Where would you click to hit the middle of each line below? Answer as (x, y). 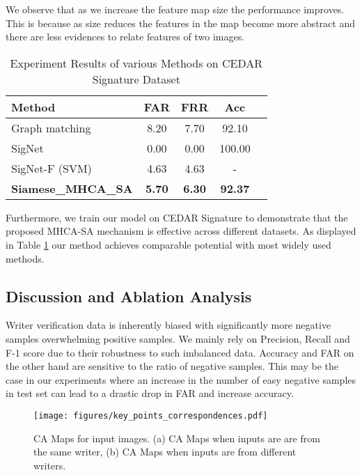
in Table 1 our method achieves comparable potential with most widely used (168, 244)
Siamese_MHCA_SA (72, 188)
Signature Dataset (136, 79)
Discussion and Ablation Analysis (129, 296)
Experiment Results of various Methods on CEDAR (136, 63)
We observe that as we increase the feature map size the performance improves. (175, 9)
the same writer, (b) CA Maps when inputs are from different (165, 452)
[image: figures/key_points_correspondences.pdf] (151, 415)
